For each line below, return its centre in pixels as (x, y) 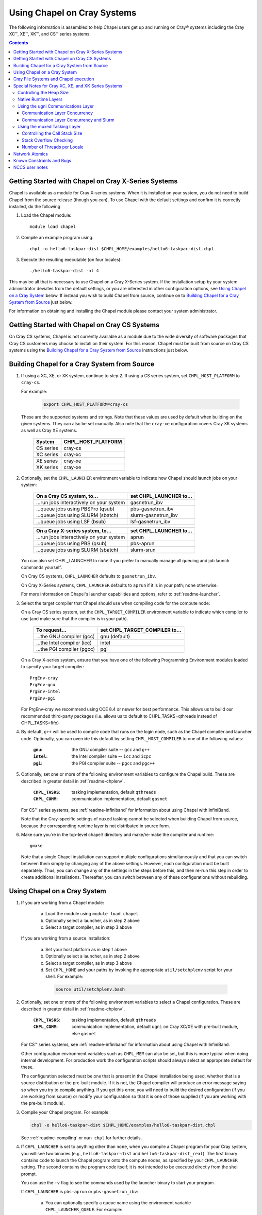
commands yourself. (41, 567)
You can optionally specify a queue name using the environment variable (118, 1202)
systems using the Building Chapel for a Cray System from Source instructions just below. (99, 350)
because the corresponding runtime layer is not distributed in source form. (96, 826)
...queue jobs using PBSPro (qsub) (75, 509)
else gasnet (84, 1033)
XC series (47, 454)
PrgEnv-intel (45, 692)
